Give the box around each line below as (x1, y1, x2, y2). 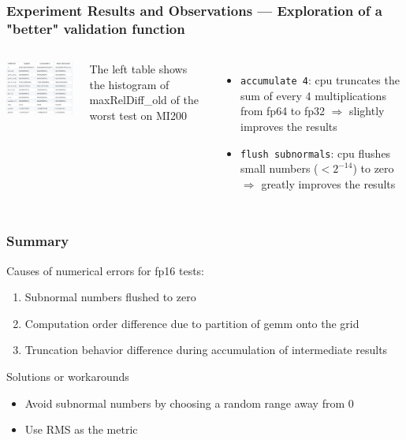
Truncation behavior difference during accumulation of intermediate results (24, 341, 388, 358)
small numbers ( (240, 160, 318, 177)
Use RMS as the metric (24, 421, 138, 438)
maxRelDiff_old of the (89, 91, 199, 108)
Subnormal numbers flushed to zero (24, 289, 196, 305)
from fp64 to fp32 (240, 103, 325, 119)
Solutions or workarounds (6, 368, 129, 385)
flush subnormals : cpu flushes (240, 144, 391, 161)
